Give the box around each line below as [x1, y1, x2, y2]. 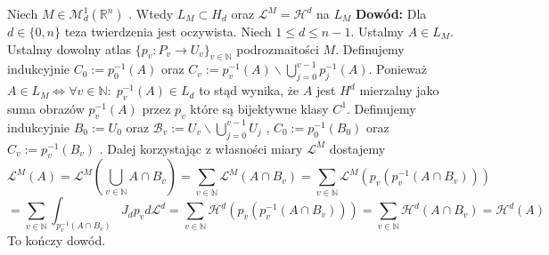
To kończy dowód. [7, 231, 106, 250]
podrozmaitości [236, 39, 319, 58]
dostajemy [329, 139, 386, 157]
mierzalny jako [359, 81, 439, 100]
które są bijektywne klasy [190, 99, 329, 117]
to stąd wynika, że [199, 81, 299, 100]
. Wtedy [128, 4, 174, 22]
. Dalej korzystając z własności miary [99, 139, 303, 157]
